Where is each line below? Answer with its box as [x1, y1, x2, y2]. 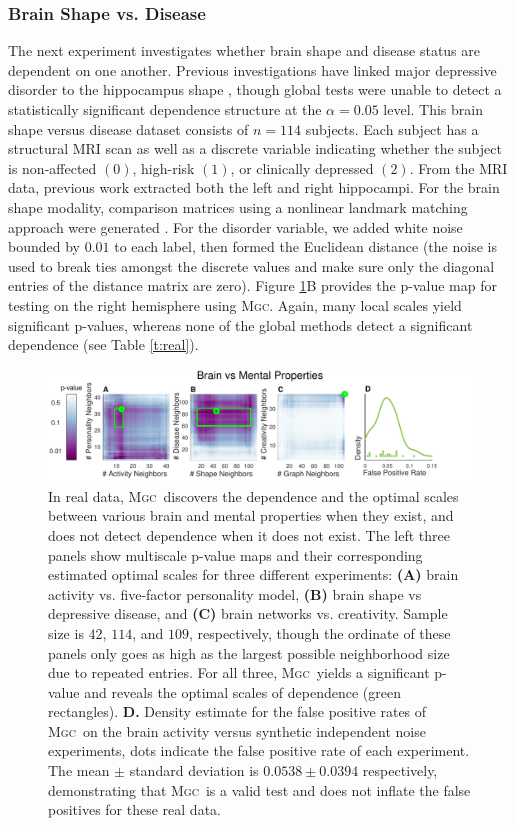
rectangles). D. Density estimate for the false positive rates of [48, 701, 427, 722]
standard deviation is [129, 760, 259, 781]
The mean [48, 760, 110, 781]
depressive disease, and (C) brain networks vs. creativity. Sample [48, 603, 448, 624]
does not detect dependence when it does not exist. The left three [48, 524, 450, 545]
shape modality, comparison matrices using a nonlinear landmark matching [8, 196, 468, 217]
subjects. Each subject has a [305, 118, 479, 139]
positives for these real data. [48, 799, 221, 820]
